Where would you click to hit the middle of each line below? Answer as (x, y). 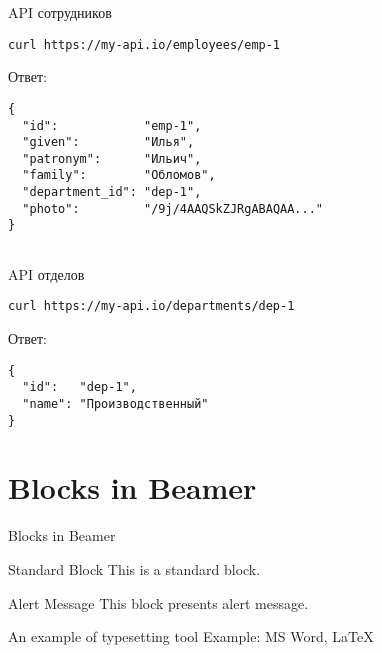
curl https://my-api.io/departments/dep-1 (151, 306)
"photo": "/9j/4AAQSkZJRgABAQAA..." (172, 208)
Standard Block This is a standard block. (134, 568)
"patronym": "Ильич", (112, 158)
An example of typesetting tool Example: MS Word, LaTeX (191, 636)
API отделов (46, 273)
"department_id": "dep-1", (112, 192)
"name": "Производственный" (115, 403)
